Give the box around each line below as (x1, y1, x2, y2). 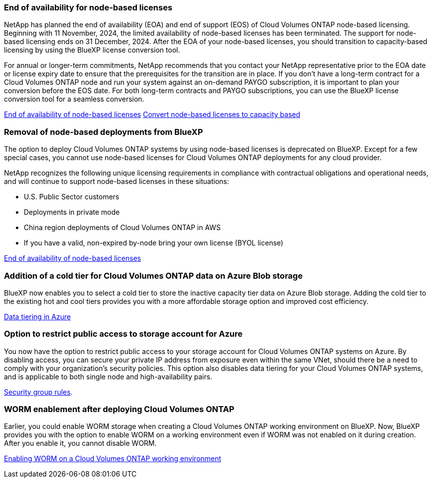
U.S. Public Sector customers (24, 192, 120, 201)
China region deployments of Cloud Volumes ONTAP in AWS (24, 223, 221, 232)
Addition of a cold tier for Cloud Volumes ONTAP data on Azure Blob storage (4, 270, 303, 281)
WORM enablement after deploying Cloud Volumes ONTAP (4, 404, 235, 414)
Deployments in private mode (24, 208, 120, 217)
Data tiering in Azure (4, 312, 71, 321)
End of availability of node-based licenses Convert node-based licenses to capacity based (4, 110, 301, 119)
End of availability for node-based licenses (4, 2, 173, 12)
